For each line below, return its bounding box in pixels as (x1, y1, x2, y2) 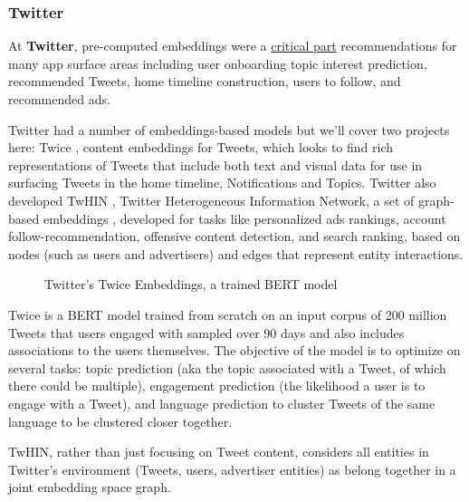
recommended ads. (8, 90, 110, 108)
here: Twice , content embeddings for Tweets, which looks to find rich (8, 138, 393, 157)
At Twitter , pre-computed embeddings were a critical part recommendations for (8, 36, 457, 55)
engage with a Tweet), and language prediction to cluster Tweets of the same (8, 393, 435, 412)
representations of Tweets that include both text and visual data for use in (8, 155, 423, 174)
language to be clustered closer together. (8, 411, 233, 430)
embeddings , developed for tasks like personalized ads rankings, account (43, 208, 446, 227)
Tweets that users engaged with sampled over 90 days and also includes (8, 323, 405, 342)
